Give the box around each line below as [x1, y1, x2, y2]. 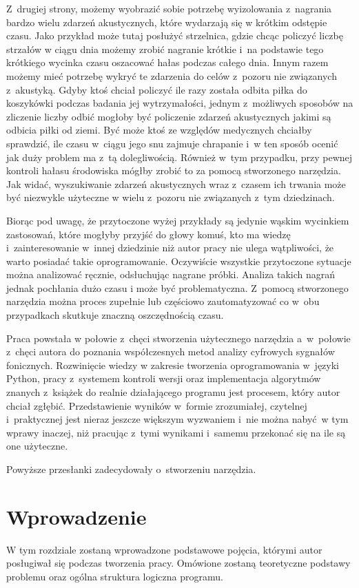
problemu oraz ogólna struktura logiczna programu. [6, 569, 223, 583]
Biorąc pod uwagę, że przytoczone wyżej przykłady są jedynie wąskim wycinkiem [6, 213, 349, 227]
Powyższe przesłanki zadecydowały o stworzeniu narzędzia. [6, 462, 256, 476]
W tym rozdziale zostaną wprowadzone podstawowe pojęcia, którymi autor [6, 542, 322, 556]
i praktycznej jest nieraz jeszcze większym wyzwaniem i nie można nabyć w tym [6, 412, 349, 426]
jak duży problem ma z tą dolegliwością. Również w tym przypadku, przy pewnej [6, 149, 353, 164]
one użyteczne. [6, 439, 68, 453]
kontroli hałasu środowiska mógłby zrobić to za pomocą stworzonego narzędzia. [6, 163, 341, 178]
